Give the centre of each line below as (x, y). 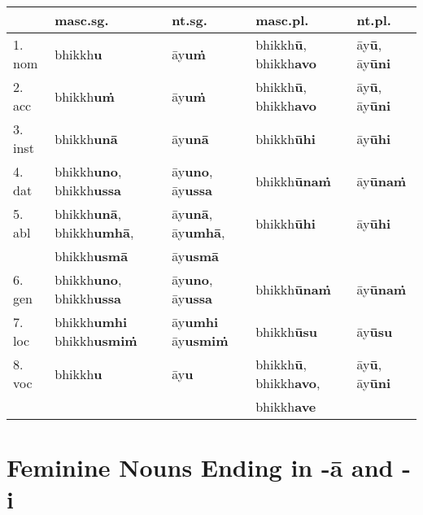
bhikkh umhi (91, 322)
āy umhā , (198, 232)
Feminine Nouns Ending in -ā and (200, 467)
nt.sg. (190, 20)
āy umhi (195, 322)
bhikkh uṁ (85, 96)
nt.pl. (374, 20)
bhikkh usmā (92, 256)
